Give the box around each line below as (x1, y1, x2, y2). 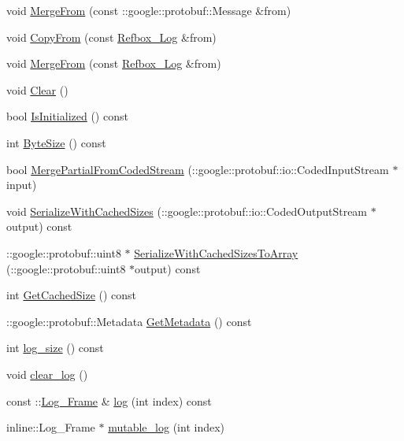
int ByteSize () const (6, 134, 106, 150)
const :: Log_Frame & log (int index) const (6, 392, 212, 409)
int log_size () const (6, 339, 104, 356)
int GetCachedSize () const (6, 287, 137, 303)
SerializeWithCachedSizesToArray (134, 244, 298, 261)
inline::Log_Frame (6, 419, 95, 435)
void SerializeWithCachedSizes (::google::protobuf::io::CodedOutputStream (6, 202, 368, 219)
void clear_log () (6, 365, 88, 382)
